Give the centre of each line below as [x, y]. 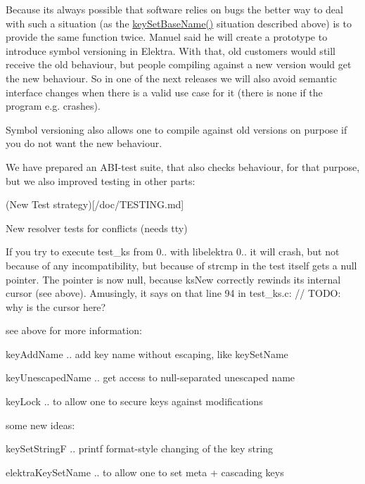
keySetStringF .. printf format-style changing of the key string [140, 448]
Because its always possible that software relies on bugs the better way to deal [174, 9]
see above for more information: [74, 330]
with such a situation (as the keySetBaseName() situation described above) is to [179, 23]
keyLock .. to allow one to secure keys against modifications [134, 401]
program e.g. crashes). [53, 106]
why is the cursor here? [56, 306]
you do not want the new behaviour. [84, 143]
